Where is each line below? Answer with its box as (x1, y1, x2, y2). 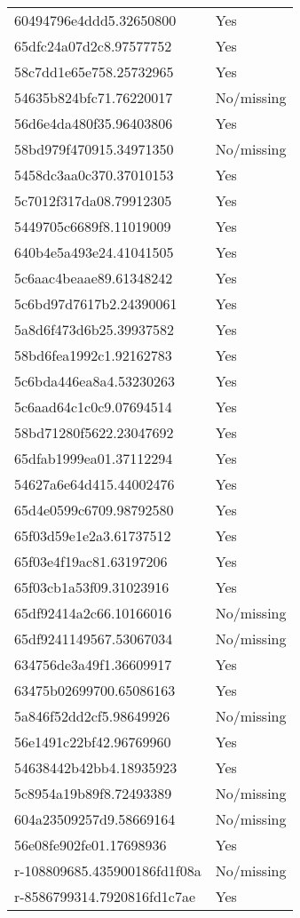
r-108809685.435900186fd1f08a (14, 860, 201, 881)
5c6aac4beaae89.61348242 (14, 267, 173, 288)
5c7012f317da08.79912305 (14, 190, 172, 211)
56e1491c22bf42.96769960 (14, 731, 171, 752)
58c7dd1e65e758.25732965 (14, 61, 174, 82)
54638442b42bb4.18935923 (14, 757, 178, 778)
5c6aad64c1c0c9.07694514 (14, 396, 172, 417)
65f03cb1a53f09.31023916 (14, 577, 170, 597)
